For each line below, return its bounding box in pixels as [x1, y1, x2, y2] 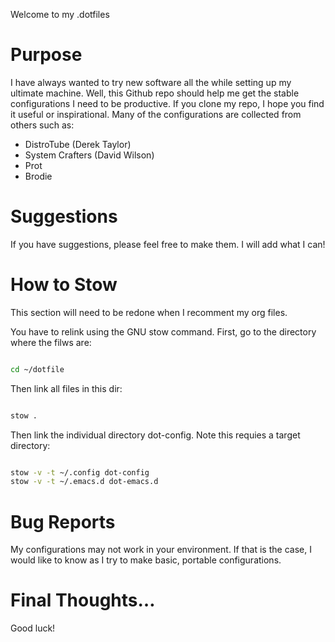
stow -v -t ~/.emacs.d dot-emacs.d [10, 477, 159, 487]
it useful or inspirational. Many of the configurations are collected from [10, 108, 302, 120]
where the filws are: [10, 336, 92, 348]
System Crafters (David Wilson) [24, 149, 155, 161]
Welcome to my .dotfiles [10, 9, 110, 20]
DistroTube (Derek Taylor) [24, 138, 132, 150]
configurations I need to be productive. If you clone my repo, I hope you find [10, 97, 325, 109]
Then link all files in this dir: [10, 382, 123, 394]
